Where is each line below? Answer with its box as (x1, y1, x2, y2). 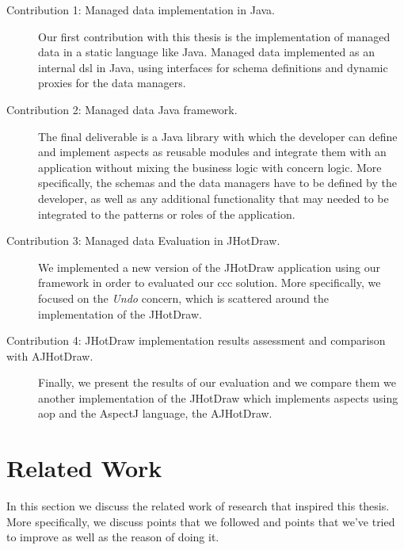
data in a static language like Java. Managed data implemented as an (38, 44, 375, 60)
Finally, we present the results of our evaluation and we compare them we (38, 374, 397, 391)
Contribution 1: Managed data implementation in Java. (6, 2, 275, 17)
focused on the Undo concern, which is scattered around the (38, 289, 329, 306)
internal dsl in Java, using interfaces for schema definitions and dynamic (38, 59, 388, 75)
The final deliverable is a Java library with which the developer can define (38, 128, 398, 144)
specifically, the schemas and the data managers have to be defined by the (38, 174, 397, 191)
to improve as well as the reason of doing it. (6, 529, 219, 545)
